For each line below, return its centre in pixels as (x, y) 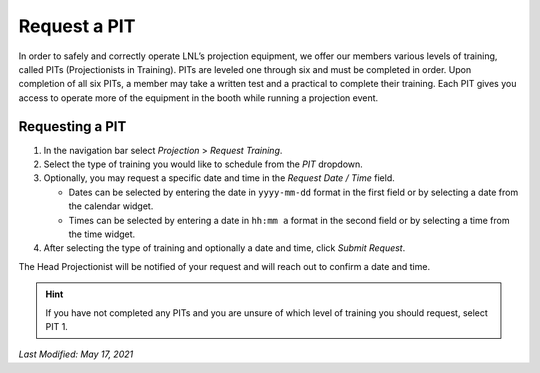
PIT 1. (57, 326)
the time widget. (102, 234)
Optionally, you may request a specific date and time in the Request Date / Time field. (219, 178)
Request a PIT (77, 26)
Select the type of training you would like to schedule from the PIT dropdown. (203, 164)
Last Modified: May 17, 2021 (76, 354)
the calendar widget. (111, 206)
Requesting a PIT (72, 126)
